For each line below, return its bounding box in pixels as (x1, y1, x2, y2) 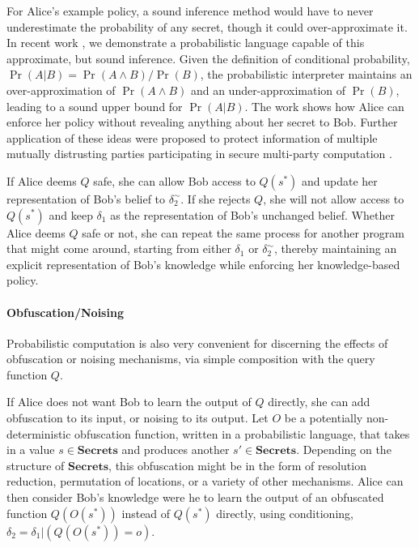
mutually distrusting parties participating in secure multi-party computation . (6, 145, 392, 162)
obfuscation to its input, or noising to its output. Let (6, 409, 269, 426)
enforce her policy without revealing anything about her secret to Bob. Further (6, 113, 398, 131)
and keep (49, 206, 93, 223)
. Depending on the (296, 441, 391, 458)
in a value (6, 441, 55, 458)
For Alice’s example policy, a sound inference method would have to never (6, 2, 374, 19)
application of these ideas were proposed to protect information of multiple (6, 129, 378, 146)
